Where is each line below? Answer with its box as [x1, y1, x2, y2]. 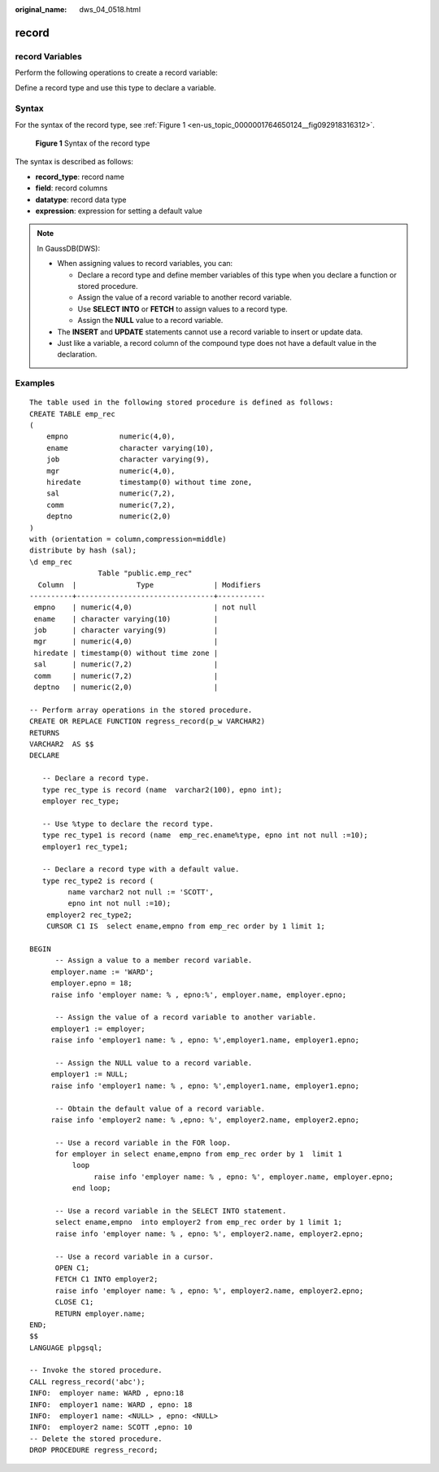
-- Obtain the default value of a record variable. [54, 1103, 266, 1113]
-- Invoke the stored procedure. [29, 1365, 163, 1375]
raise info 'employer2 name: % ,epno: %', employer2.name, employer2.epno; [50, 1115, 360, 1125]
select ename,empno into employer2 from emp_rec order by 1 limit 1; [54, 1217, 343, 1227]
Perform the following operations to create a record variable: [15, 68, 219, 77]
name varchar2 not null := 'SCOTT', [67, 888, 215, 897]
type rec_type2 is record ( [41, 876, 154, 885]
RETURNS [29, 728, 60, 737]
